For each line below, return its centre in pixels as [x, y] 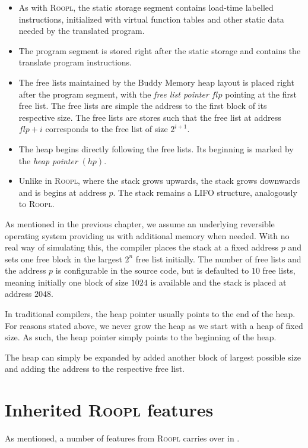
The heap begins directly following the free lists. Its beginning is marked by [156, 148]
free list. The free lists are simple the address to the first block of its [143, 106]
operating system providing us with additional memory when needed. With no [147, 235]
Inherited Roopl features [109, 410]
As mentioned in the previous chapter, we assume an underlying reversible [140, 223]
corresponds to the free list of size [107, 129]
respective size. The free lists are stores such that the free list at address [150, 117]
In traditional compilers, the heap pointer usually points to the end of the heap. [150, 314]
